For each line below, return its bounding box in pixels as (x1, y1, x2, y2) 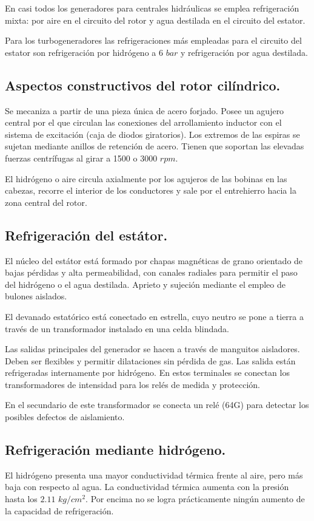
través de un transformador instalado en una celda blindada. (5, 322, 229, 335)
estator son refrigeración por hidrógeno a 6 (5, 46, 163, 58)
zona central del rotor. (5, 196, 87, 208)
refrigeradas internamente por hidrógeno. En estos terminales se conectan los (5, 366, 290, 379)
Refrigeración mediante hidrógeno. (5, 440, 226, 459)
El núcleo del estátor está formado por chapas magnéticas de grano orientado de (5, 254, 303, 267)
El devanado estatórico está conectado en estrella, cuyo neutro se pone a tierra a (5, 310, 304, 322)
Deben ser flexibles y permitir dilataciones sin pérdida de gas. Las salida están (5, 354, 296, 367)
